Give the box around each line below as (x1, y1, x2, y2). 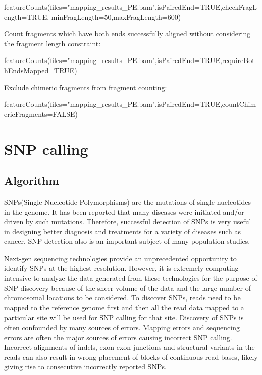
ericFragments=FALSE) (4, 108, 78, 119)
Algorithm (4, 173, 59, 189)
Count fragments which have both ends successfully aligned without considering (4, 28, 251, 39)
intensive (4, 273, 31, 283)
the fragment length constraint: (4, 38, 101, 48)
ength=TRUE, (4, 11, 49, 22)
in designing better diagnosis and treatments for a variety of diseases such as (4, 226, 241, 236)
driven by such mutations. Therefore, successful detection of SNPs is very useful (4, 216, 251, 227)
